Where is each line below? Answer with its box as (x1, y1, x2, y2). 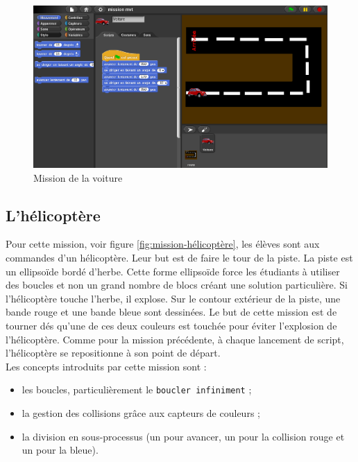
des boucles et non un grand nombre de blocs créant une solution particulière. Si (6, 277, 348, 292)
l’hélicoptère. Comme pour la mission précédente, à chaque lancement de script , (6, 332, 344, 346)
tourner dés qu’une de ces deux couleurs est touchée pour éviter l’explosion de (6, 318, 337, 332)
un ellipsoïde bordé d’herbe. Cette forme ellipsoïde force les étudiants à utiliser (6, 264, 340, 278)
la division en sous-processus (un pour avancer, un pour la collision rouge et (22, 429, 345, 443)
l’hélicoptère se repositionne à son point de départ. (6, 345, 221, 360)
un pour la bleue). (22, 443, 99, 457)
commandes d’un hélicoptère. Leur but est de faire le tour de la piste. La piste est (6, 250, 353, 264)
